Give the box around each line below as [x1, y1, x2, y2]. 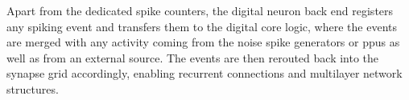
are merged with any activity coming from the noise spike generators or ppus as [6, 34, 400, 50]
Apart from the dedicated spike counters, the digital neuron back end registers [6, 2, 394, 18]
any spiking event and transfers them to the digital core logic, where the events [6, 18, 397, 34]
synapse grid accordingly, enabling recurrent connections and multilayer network [6, 65, 403, 82]
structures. [6, 80, 59, 97]
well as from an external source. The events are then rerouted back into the [6, 49, 379, 66]
